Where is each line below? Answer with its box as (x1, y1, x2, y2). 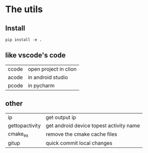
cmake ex (8, 130, 29, 138)
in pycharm (27, 82, 55, 89)
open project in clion (27, 65, 77, 72)
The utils (5, 4, 43, 15)
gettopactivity (8, 122, 41, 129)
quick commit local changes (45, 139, 113, 146)
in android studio (27, 74, 68, 81)
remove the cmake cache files (45, 131, 118, 138)
